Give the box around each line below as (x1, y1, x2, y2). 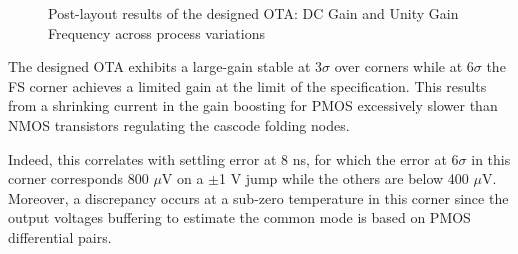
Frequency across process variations (48, 22, 265, 43)
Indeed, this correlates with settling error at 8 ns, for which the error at (8, 148, 447, 169)
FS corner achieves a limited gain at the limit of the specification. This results (8, 75, 487, 96)
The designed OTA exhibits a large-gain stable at (8, 56, 311, 77)
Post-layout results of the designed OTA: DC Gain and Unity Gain (48, 3, 459, 23)
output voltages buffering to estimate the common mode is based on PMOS (8, 207, 471, 228)
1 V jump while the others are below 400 (219, 168, 469, 189)
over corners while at (334, 56, 463, 77)
